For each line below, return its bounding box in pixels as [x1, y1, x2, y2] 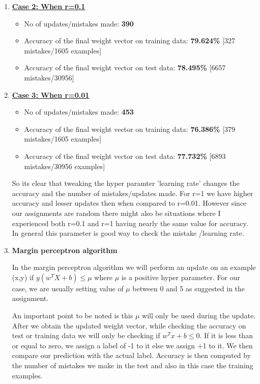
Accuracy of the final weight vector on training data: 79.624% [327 [24, 35, 236, 46]
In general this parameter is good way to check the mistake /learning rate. [12, 228, 244, 238]
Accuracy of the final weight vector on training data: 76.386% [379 [24, 123, 236, 134]
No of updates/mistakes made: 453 [24, 106, 134, 117]
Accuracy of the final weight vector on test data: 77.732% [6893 [24, 150, 226, 161]
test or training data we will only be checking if [12, 330, 160, 341]
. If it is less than [199, 330, 253, 341]
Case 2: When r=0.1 [12, 1, 85, 11]
